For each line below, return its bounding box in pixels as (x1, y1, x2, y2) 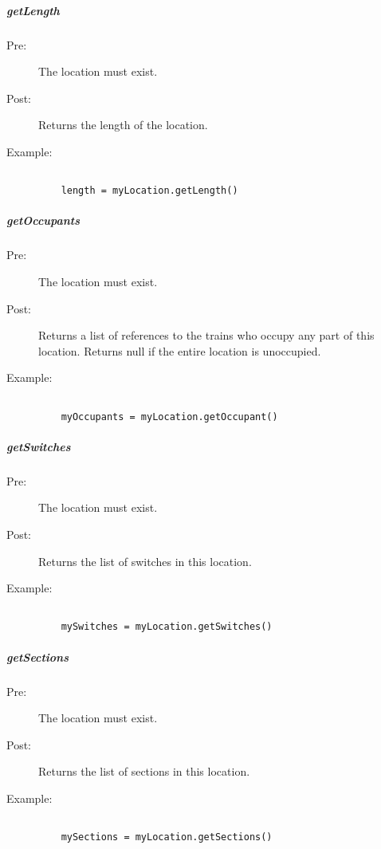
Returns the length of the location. (38, 116, 208, 133)
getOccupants (6, 212, 81, 229)
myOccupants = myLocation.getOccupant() (61, 411, 278, 423)
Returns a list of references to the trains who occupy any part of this (38, 327, 375, 344)
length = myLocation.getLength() (61, 185, 238, 197)
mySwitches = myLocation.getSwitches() (61, 621, 273, 633)
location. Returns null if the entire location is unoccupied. (38, 342, 321, 359)
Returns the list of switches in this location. (38, 552, 252, 569)
